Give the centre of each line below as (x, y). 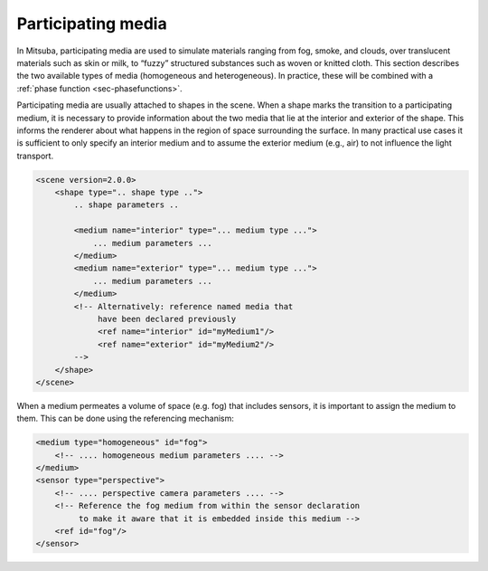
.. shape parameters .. (127, 205)
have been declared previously (167, 319)
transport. (35, 156)
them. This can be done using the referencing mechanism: (126, 419)
